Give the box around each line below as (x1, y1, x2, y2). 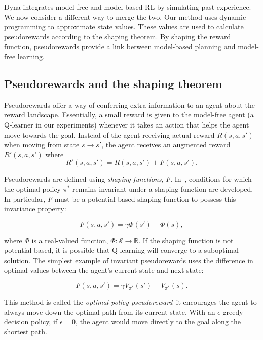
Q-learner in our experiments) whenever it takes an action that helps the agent (4, 119, 249, 130)
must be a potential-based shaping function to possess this (54, 193, 236, 204)
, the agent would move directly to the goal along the (76, 316, 241, 327)
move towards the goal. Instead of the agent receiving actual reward (4, 129, 215, 140)
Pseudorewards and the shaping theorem (4, 75, 222, 91)
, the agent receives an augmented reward (101, 139, 231, 150)
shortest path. (4, 326, 47, 336)
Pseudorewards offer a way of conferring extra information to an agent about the (4, 99, 255, 110)
